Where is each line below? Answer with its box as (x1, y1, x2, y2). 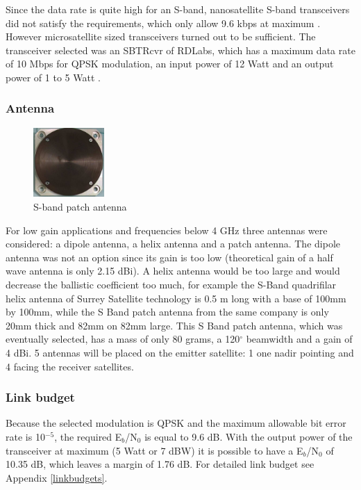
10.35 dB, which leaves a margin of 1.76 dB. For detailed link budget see (6, 457, 314, 471)
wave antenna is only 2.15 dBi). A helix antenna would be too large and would (6, 263, 340, 278)
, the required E (54, 429, 122, 443)
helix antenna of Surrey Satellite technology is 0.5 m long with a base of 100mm (6, 291, 346, 305)
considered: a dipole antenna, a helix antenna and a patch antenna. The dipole (6, 236, 340, 251)
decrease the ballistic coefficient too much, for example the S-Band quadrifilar (6, 277, 337, 291)
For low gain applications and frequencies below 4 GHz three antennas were (6, 222, 328, 237)
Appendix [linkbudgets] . (6, 470, 108, 484)
